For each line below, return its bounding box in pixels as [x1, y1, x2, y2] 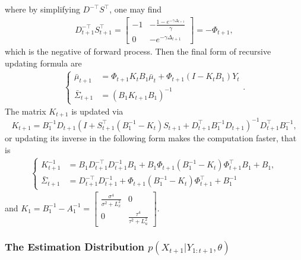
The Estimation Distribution [5, 239, 144, 254]
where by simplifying [5, 3, 80, 15]
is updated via [71, 105, 123, 118]
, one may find [109, 3, 162, 15]
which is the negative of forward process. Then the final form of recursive [5, 45, 271, 57]
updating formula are [5, 56, 82, 69]
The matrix [5, 105, 46, 118]
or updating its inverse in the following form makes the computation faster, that [5, 131, 297, 144]
